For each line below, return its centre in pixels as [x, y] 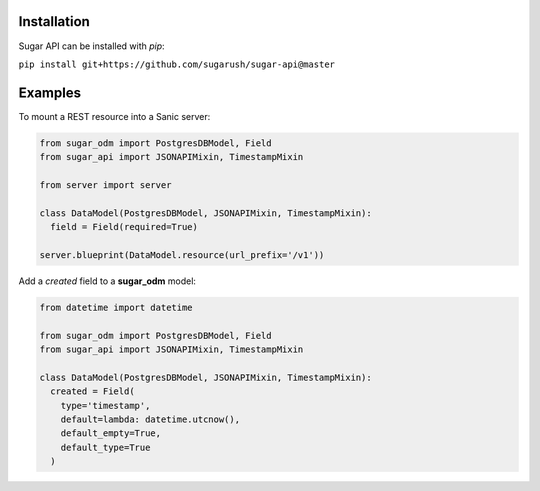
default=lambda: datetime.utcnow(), [150, 419]
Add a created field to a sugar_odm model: [107, 281]
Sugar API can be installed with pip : [91, 46]
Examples [50, 92]
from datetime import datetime [116, 307]
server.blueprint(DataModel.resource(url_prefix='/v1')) [182, 254]
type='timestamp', [105, 405]
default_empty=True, [111, 433]
